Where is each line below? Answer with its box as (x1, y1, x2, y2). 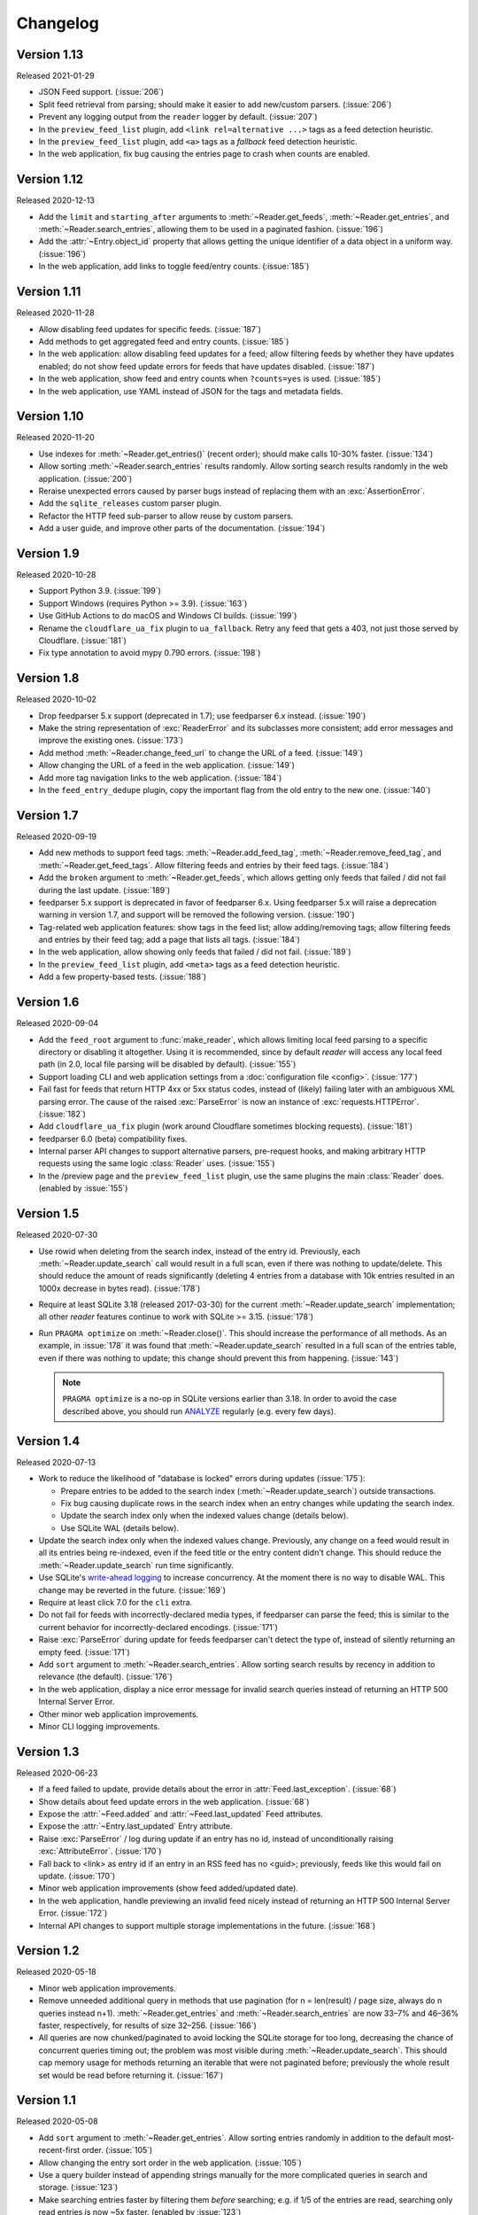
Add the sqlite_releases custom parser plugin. (38, 498, 221, 509)
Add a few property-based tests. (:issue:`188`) (38, 971, 207, 983)
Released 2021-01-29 (16, 71, 95, 82)
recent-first (38, 2145, 81, 2156)
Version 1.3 (16, 1744, 80, 1759)
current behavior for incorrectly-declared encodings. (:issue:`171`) (38, 1621, 279, 1632)
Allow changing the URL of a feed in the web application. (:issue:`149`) (38, 760, 296, 771)
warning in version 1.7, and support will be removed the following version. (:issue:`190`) (38, 909, 356, 921)
